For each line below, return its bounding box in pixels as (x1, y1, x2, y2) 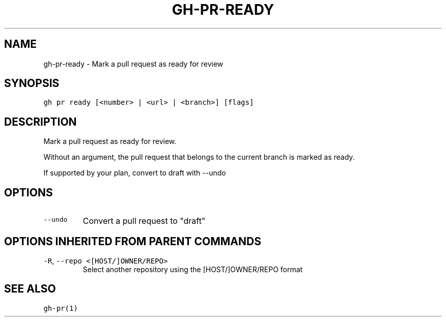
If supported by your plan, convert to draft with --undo (43, 168, 226, 178)
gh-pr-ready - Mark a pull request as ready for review (43, 59, 224, 68)
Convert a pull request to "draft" (82, 216, 206, 226)
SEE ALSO (4, 282, 56, 296)
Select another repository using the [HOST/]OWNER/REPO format (82, 265, 303, 274)
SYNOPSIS (4, 77, 60, 90)
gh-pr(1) (43, 304, 78, 312)
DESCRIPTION (4, 115, 77, 128)
